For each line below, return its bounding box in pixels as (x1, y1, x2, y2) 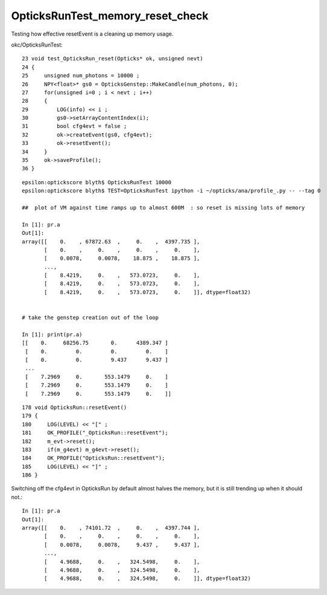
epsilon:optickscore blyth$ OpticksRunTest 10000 (22, 179, 172, 185)
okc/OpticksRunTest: (11, 41, 63, 48)
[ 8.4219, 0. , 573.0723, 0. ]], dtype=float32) (44, 289, 251, 295)
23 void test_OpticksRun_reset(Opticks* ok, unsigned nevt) (22, 55, 203, 62)
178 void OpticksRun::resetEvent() (22, 404, 127, 411)
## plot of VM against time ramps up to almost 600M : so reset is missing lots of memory (22, 204, 305, 211)
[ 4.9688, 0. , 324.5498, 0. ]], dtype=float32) (44, 575, 251, 582)
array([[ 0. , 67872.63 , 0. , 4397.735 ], (22, 238, 200, 245)
